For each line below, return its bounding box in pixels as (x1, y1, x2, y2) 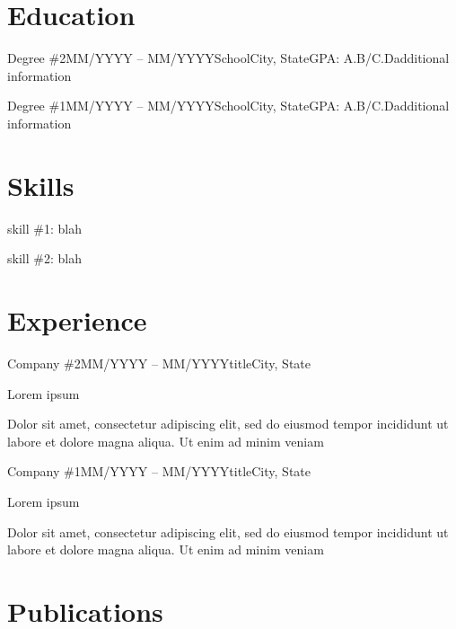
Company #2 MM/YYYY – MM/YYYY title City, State (7, 353, 311, 372)
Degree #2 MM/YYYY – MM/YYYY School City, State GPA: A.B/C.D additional (7, 49, 450, 67)
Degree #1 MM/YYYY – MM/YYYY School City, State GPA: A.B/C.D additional (7, 96, 450, 115)
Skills (7, 166, 75, 203)
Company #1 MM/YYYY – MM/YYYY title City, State (7, 462, 311, 481)
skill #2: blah (7, 249, 82, 268)
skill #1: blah (7, 218, 82, 237)
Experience (7, 302, 147, 338)
